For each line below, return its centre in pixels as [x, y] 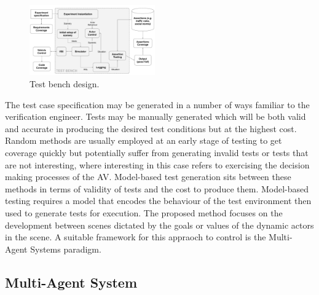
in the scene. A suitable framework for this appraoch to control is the [136, 237]
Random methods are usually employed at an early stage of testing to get [144, 140]
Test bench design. [65, 84]
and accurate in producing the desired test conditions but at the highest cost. [151, 128]
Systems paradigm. [66, 249]
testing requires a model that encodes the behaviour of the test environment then [158, 201]
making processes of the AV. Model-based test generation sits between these [148, 177]
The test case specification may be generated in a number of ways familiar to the [157, 104]
